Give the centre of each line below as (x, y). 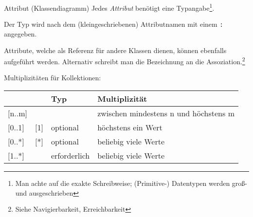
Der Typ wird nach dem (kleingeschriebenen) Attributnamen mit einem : (114, 24)
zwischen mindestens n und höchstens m (166, 113)
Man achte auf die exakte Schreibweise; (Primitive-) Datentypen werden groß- (131, 183)
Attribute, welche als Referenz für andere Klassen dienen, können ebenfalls (115, 50)
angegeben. (20, 33)
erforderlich (70, 155)
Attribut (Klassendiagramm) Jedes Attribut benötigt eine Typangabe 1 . (109, 7)
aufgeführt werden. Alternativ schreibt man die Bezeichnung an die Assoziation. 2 (125, 61)
